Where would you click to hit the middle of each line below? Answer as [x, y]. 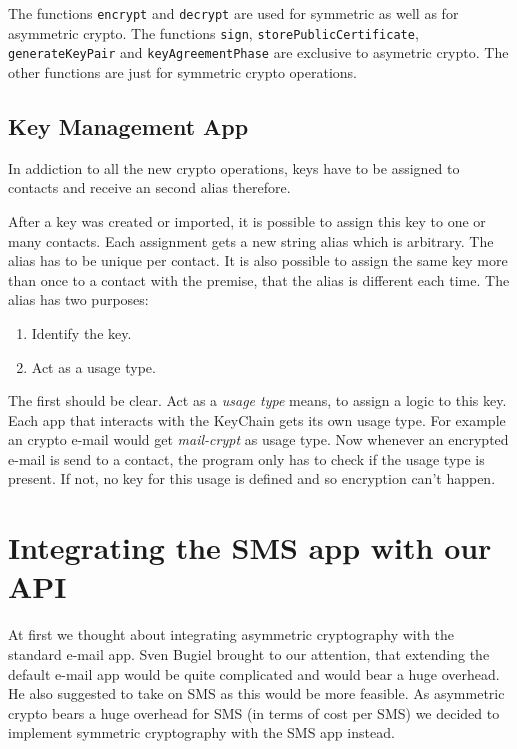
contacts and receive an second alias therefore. [149, 187]
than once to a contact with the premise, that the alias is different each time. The [259, 279]
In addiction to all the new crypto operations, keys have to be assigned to [234, 167]
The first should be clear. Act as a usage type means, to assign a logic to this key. [257, 400]
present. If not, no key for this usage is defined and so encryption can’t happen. [252, 478]
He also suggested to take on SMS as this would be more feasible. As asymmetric [256, 693]
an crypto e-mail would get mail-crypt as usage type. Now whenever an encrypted [258, 439]
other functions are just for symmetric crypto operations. [183, 71]
